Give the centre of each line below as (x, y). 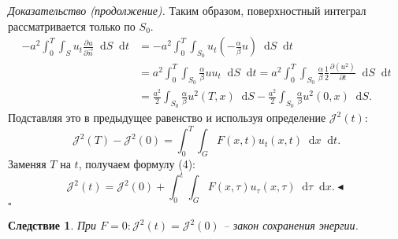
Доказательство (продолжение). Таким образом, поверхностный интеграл (187, 10)
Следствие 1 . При (52, 225)
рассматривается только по (72, 26)
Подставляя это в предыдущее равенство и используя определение (167, 118)
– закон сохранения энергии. (291, 225)
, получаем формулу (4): (137, 164)
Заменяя (27, 164)
